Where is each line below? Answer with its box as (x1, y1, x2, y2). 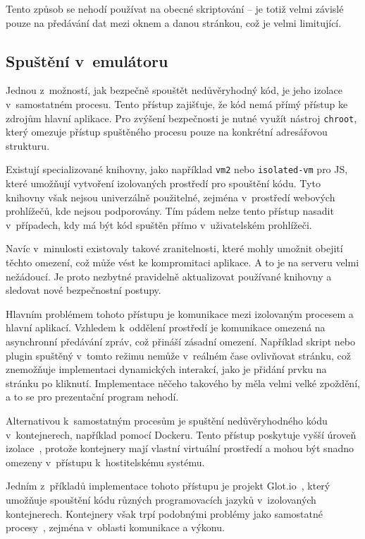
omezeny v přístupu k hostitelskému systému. (6, 454, 205, 469)
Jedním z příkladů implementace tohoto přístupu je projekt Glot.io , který (6, 478, 330, 493)
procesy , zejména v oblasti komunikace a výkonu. (6, 520, 225, 535)
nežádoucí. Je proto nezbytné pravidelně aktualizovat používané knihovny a (6, 268, 332, 283)
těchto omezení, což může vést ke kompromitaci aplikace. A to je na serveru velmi (6, 255, 359, 270)
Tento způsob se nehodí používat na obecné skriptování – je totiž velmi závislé (6, 1, 344, 16)
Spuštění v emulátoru (6, 49, 168, 71)
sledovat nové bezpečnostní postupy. (6, 283, 161, 297)
